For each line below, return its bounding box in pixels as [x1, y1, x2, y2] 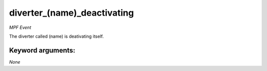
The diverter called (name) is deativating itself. [9, 33, 104, 39]
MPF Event [9, 24, 32, 30]
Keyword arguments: [9, 46, 76, 54]
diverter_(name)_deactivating [9, 7, 134, 18]
